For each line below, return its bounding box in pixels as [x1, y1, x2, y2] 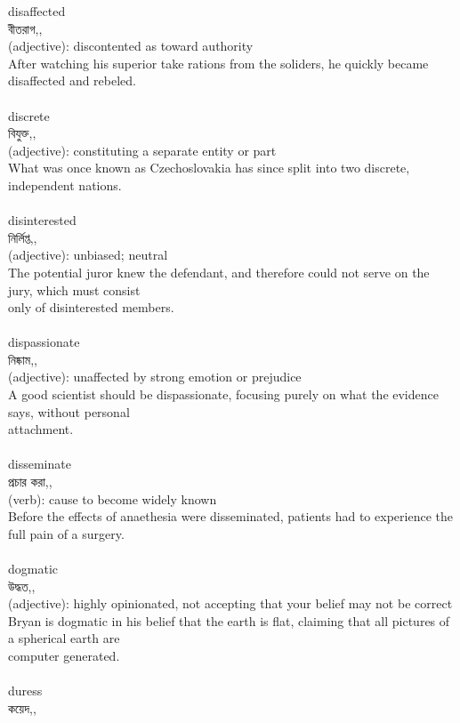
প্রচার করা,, [8, 472, 52, 491]
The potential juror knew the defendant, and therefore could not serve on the [8, 262, 430, 281]
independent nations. [8, 175, 122, 194]
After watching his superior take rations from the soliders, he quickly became [8, 53, 429, 72]
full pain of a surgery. [8, 524, 125, 542]
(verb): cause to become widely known [8, 489, 217, 508]
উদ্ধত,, [8, 576, 36, 595]
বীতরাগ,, [8, 19, 43, 37]
